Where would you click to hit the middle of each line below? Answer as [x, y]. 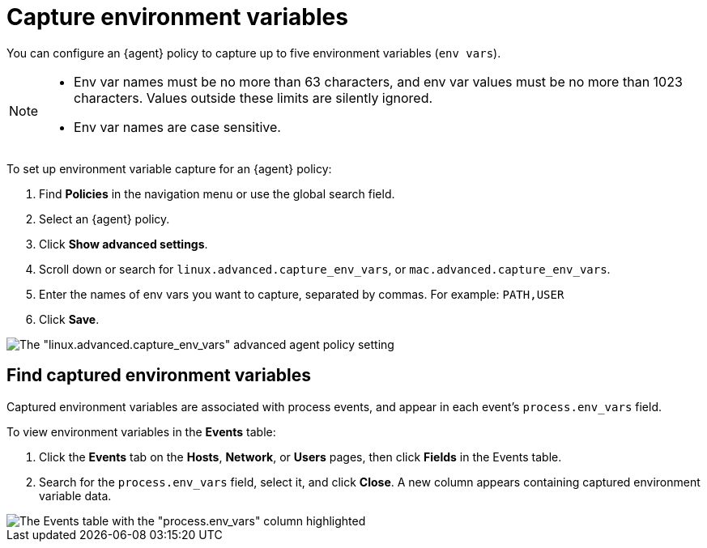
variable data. [75, 495]
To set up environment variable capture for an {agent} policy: [169, 168]
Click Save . [69, 319]
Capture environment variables [177, 17]
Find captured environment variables [159, 376]
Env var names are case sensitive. [177, 127]
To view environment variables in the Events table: [141, 431]
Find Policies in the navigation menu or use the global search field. [217, 193]
